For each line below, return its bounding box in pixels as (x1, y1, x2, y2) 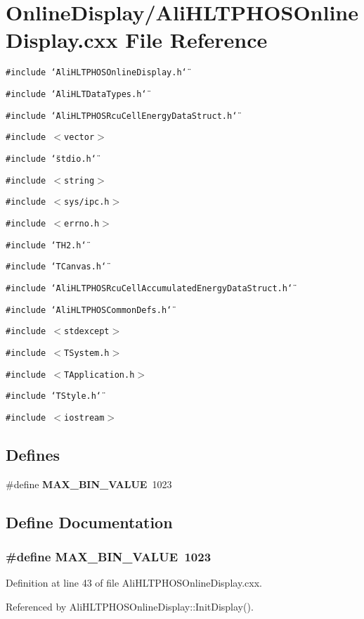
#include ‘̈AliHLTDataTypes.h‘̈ (6, 89, 147, 99)
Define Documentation (6, 511, 173, 532)
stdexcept (64, 326, 110, 337)
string (64, 175, 95, 186)
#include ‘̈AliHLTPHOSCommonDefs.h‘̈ (6, 305, 172, 315)
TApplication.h (64, 369, 135, 380)
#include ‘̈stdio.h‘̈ (6, 153, 96, 164)
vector (64, 132, 95, 143)
